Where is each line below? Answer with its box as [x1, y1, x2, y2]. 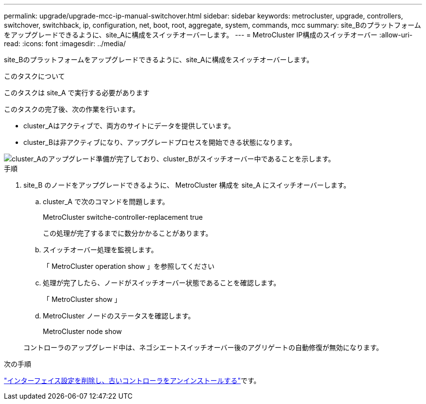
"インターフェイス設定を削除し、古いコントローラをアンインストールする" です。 [4, 376, 261, 385]
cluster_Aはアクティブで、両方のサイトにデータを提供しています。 [23, 122, 235, 130]
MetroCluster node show [43, 327, 122, 335]
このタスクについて [4, 72, 65, 80]
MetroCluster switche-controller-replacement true [43, 213, 203, 221]
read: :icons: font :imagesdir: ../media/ [4, 39, 126, 48]
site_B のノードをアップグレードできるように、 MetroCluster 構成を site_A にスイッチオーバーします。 [23, 181, 351, 189]
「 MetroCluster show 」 [43, 295, 122, 303]
